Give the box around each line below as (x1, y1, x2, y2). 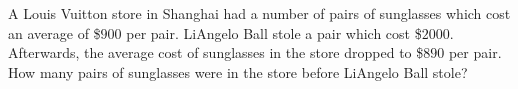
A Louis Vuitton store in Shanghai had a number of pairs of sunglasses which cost (8, 3, 511, 23)
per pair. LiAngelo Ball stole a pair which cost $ (126, 22, 422, 43)
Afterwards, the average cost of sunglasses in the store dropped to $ (8, 42, 424, 63)
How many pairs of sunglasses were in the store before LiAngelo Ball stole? (8, 61, 468, 82)
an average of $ (8, 22, 101, 43)
